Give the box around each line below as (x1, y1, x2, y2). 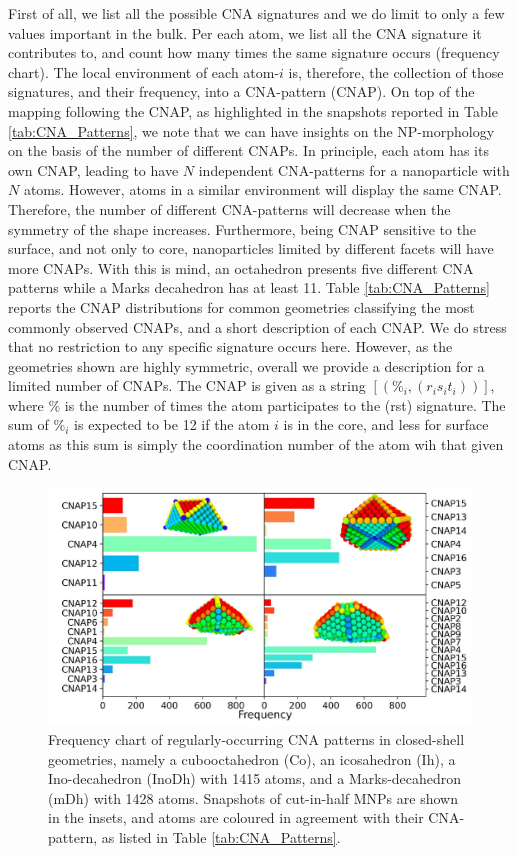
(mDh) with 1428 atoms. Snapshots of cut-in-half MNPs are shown (48, 787, 458, 808)
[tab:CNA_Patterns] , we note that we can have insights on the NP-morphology (8, 120, 495, 141)
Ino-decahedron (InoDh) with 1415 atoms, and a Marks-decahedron (48, 768, 462, 789)
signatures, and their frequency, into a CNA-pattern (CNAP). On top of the (8, 81, 475, 102)
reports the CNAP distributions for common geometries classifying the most (8, 296, 475, 317)
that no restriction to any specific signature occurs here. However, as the (8, 336, 453, 357)
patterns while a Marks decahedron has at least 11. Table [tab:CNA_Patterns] (8, 277, 490, 298)
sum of (8, 414, 49, 435)
